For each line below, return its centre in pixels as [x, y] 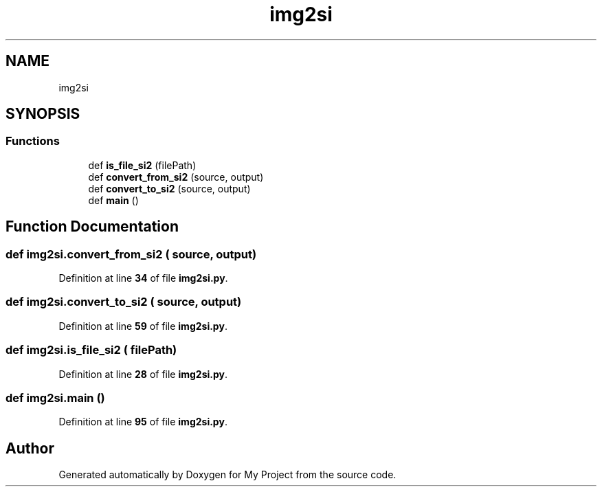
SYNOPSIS [43, 114]
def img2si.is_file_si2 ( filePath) [91, 350]
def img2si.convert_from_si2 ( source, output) [131, 254]
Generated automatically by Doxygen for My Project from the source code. [227, 475]
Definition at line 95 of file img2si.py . [143, 422]
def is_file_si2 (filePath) [142, 165]
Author [30, 448]
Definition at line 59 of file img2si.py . [143, 326]
